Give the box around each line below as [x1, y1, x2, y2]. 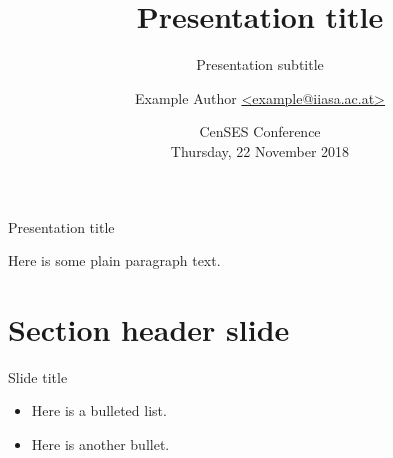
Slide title [8, 366, 68, 387]
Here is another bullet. [31, 434, 170, 454]
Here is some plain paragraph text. [8, 250, 221, 271]
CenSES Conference [199, 121, 321, 142]
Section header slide [8, 308, 290, 349]
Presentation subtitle [196, 54, 324, 75]
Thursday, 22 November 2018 [170, 140, 350, 161]
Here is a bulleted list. [31, 400, 167, 421]
